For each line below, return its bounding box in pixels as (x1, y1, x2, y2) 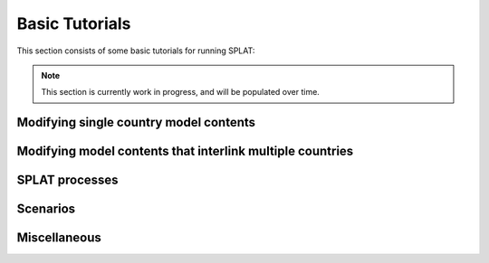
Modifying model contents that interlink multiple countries (16, 144, 354, 159)
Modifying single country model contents (16, 115, 256, 130)
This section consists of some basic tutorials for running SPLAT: (16, 45, 255, 56)
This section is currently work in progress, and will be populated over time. (41, 87, 321, 98)
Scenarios (16, 202, 76, 217)
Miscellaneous (16, 230, 101, 246)
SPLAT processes (16, 173, 119, 188)
